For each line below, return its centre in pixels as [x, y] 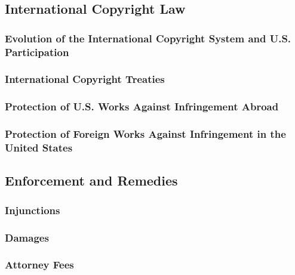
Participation [37, 52]
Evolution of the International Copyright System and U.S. [148, 38]
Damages [27, 237]
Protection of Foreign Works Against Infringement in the [145, 134]
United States [39, 148]
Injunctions [33, 210]
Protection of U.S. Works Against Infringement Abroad [142, 106]
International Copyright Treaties [85, 79]
